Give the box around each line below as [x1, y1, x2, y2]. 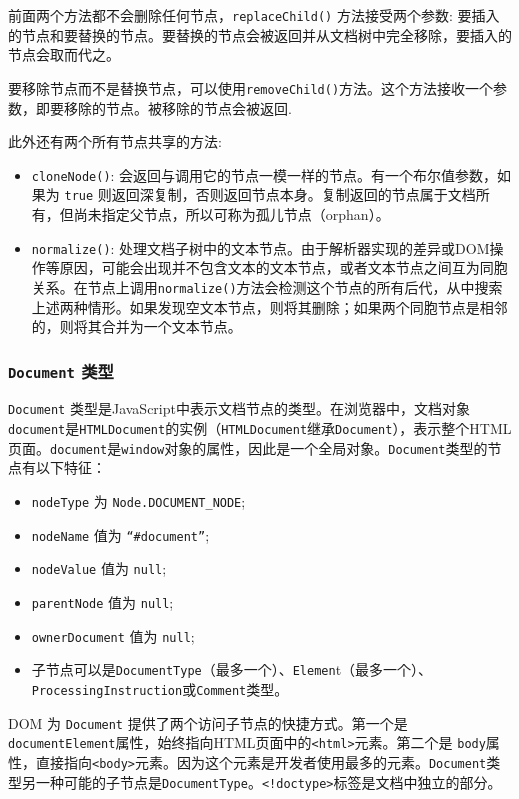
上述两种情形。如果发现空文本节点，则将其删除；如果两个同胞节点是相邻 [31, 296, 508, 317]
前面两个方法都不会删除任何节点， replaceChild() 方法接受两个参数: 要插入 [8, 5, 500, 25]
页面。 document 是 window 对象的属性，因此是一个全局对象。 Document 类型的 [8, 437, 488, 458]
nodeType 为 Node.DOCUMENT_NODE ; [31, 491, 246, 512]
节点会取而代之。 [8, 44, 120, 65]
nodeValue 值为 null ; [31, 558, 167, 579]
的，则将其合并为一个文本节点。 [31, 316, 242, 337]
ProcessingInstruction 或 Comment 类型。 [31, 678, 289, 699]
